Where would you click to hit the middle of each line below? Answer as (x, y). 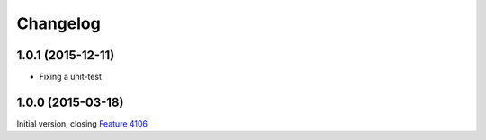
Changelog (58, 23)
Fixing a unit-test (71, 77)
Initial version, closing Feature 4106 (82, 123)
